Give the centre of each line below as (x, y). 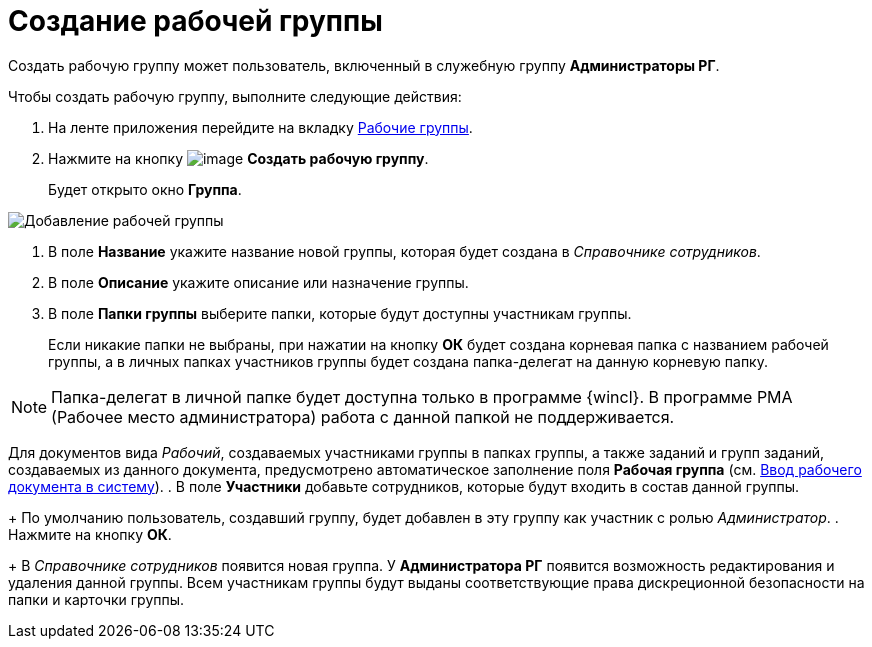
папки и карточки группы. (96, 599)
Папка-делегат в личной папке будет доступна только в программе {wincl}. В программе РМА (422, 396)
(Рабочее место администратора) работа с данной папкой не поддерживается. (363, 416)
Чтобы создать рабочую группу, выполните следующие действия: (235, 96)
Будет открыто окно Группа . (145, 189)
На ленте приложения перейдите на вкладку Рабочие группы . (260, 127)
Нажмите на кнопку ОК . (90, 534)
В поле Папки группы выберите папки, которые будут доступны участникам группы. (340, 313)
